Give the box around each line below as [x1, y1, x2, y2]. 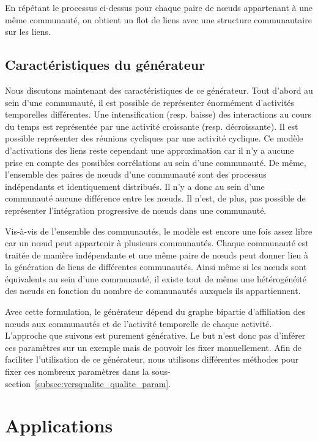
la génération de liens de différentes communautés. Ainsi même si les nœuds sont [5, 260, 307, 273]
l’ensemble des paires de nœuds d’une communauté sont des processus [5, 168, 267, 181]
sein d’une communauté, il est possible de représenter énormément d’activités [5, 96, 295, 108]
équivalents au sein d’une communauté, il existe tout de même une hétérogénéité [5, 272, 306, 285]
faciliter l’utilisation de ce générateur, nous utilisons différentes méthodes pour [5, 353, 299, 366]
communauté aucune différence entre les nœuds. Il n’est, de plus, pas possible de [5, 192, 306, 205]
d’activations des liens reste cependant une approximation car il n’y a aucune [5, 143, 294, 156]
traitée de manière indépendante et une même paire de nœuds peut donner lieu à [5, 248, 309, 261]
